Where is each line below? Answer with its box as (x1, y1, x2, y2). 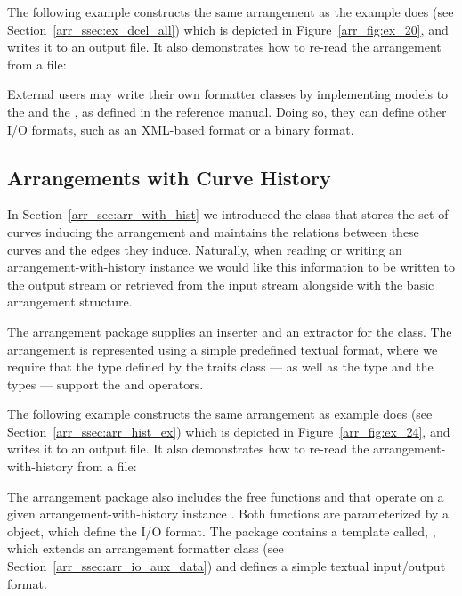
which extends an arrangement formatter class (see (7, 539, 284, 558)
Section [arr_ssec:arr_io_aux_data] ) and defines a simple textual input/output (7, 557, 446, 576)
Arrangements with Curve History (7, 163, 331, 191)
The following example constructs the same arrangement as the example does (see (7, 3, 454, 20)
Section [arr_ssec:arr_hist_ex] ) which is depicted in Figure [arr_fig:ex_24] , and (7, 421, 450, 440)
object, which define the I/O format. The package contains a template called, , (7, 521, 436, 540)
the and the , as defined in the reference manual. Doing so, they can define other (7, 102, 447, 120)
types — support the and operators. (7, 374, 204, 393)
